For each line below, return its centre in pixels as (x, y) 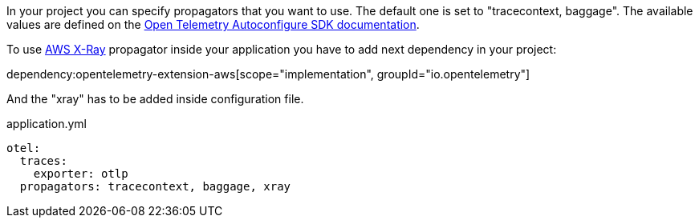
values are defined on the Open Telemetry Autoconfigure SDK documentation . (213, 24)
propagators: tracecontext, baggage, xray (155, 186)
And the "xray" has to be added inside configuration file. (155, 99)
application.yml (47, 124)
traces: (43, 161)
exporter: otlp (81, 174)
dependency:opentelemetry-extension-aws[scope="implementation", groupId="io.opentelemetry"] (268, 74)
